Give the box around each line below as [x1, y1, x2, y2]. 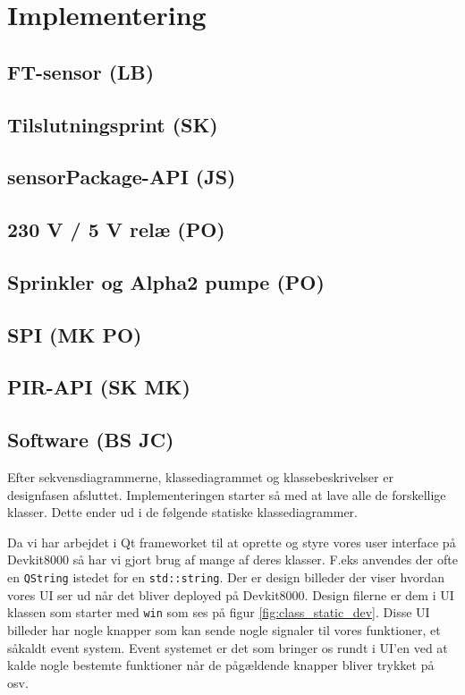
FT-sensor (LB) [7, 57, 155, 85]
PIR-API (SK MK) [7, 373, 190, 401]
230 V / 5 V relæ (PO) [7, 216, 225, 243]
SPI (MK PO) [7, 320, 142, 348]
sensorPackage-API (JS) [7, 163, 236, 191]
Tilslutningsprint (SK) [7, 110, 218, 138]
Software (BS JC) [7, 426, 174, 453]
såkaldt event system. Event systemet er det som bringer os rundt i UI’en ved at [7, 638, 448, 657]
